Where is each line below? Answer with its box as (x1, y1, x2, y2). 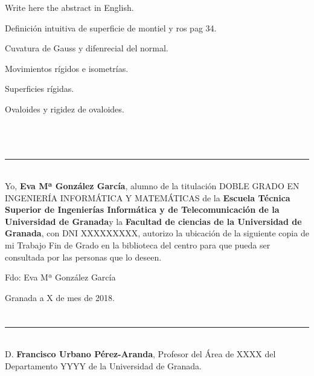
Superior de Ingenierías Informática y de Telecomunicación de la (5, 203, 280, 216)
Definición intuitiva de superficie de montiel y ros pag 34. (5, 21, 217, 34)
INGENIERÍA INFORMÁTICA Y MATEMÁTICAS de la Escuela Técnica (5, 191, 290, 204)
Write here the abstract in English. (5, 1, 134, 13)
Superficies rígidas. (5, 82, 74, 95)
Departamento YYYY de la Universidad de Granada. (5, 359, 202, 372)
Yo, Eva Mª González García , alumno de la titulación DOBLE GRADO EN (5, 179, 300, 192)
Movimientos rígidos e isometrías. (5, 62, 129, 74)
